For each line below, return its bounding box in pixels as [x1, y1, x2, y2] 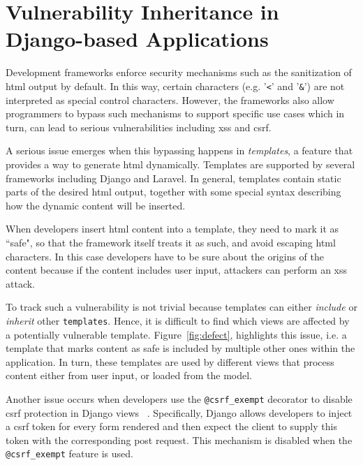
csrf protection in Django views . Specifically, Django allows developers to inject [6, 405, 353, 420]
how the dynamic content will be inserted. [6, 198, 186, 212]
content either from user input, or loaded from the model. [6, 368, 253, 383]
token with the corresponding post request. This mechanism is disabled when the [6, 432, 353, 447]
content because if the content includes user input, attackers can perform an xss [6, 263, 348, 277]
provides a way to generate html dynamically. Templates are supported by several [6, 156, 355, 171]
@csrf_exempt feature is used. [6, 446, 133, 461]
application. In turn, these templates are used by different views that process [6, 354, 334, 369]
